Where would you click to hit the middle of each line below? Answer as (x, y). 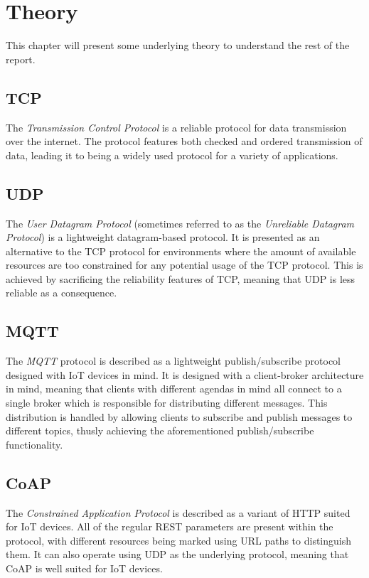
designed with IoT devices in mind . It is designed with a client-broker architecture (185, 374)
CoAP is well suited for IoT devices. (84, 568)
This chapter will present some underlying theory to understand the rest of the (178, 45)
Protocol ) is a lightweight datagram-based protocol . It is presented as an (163, 237)
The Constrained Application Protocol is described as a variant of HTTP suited (178, 512)
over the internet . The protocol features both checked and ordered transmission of (184, 141)
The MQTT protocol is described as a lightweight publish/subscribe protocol (173, 361)
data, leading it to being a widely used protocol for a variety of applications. (172, 155)
